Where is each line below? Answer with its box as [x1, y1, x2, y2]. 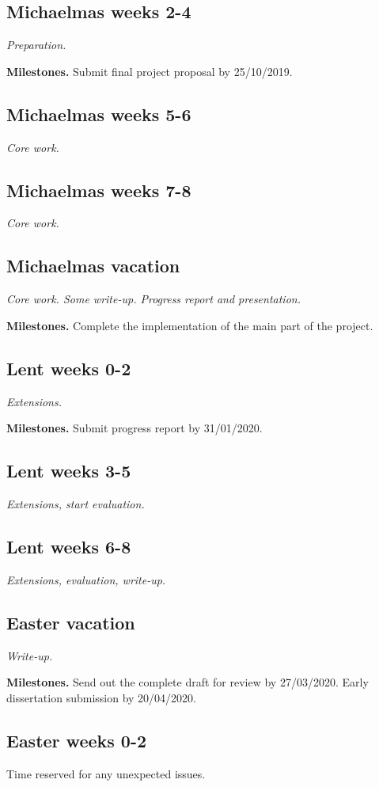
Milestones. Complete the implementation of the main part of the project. [6, 317, 373, 333]
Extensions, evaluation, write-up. [6, 571, 166, 587]
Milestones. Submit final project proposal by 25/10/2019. [6, 63, 293, 79]
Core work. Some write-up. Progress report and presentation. [6, 291, 301, 307]
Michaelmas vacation [6, 253, 180, 278]
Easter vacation [6, 610, 135, 634]
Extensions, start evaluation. [6, 495, 145, 511]
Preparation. [6, 36, 66, 53]
